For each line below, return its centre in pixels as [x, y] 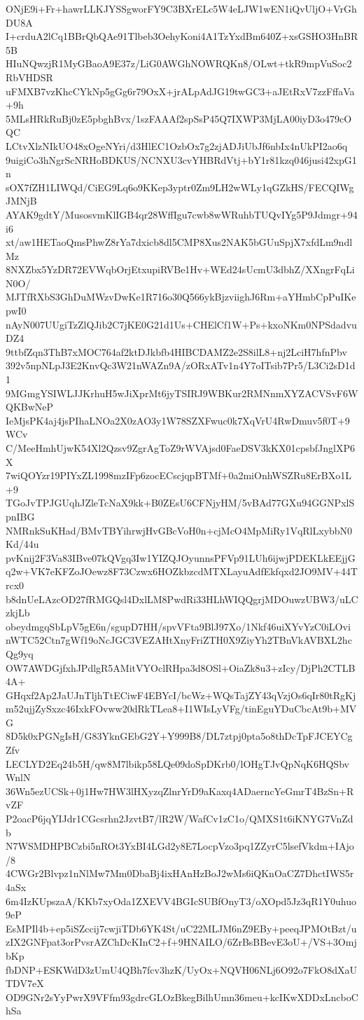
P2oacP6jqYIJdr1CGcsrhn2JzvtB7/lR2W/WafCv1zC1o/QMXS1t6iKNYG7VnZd [180, 819]
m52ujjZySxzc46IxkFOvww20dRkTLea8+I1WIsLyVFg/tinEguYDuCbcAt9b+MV [181, 709]
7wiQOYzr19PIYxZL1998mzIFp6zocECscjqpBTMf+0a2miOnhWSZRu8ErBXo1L [178, 475]
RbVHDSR [29, 77]
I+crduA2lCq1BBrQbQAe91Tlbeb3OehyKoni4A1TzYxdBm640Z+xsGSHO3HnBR [182, 36]
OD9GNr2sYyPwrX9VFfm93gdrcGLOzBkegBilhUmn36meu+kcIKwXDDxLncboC [182, 997]
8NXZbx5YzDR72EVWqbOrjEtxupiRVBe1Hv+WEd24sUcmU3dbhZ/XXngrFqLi [180, 269]
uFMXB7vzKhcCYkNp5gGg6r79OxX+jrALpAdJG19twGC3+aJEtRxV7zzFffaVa [180, 91]
